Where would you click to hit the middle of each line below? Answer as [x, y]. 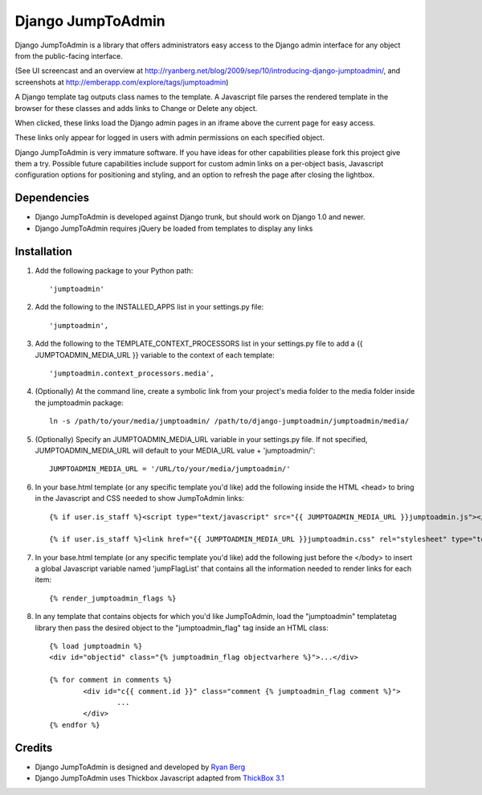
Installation [43, 251]
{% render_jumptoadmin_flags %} [113, 598]
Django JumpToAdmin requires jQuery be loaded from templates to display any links [174, 228]
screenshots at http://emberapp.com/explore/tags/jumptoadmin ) [122, 82]
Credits [34, 748]
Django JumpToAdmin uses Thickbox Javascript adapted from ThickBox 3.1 [159, 778]
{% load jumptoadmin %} [96, 646]
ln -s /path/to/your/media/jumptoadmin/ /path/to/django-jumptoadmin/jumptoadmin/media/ [229, 421]
